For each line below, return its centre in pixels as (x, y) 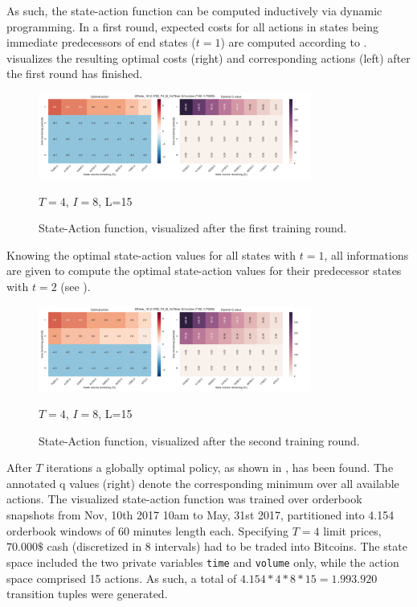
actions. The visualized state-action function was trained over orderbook (184, 499)
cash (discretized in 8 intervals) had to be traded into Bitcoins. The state (227, 546)
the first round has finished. (75, 74)
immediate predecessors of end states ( (101, 42)
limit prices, (352, 530)
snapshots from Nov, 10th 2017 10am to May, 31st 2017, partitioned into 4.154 (200, 515)
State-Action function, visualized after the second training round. (199, 440)
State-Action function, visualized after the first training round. (193, 228)
